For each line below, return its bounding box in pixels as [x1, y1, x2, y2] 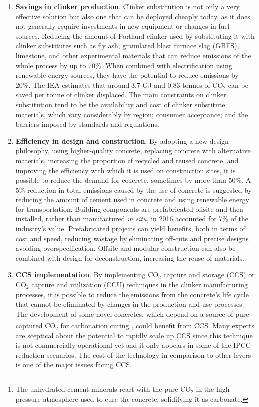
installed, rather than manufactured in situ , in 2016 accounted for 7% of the [15, 213, 249, 224]
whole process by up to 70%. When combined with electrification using [15, 60, 232, 70]
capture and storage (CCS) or [163, 269, 255, 280]
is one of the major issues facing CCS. [15, 359, 131, 370]
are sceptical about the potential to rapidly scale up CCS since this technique [15, 330, 253, 340]
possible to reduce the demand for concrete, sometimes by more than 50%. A [15, 175, 251, 185]
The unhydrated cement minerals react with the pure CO [15, 384, 191, 394]
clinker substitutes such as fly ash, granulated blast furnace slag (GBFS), [15, 40, 239, 51]
